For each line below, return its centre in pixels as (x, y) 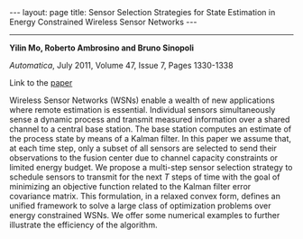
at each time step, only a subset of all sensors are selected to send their (143, 148)
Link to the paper (41, 83)
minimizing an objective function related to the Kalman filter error (130, 186)
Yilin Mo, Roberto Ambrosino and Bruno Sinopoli (101, 48)
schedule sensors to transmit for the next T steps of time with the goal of (145, 177)
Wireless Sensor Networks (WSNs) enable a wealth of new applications (142, 100)
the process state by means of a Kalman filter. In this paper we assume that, (150, 138)
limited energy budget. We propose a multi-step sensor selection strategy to (151, 167)
